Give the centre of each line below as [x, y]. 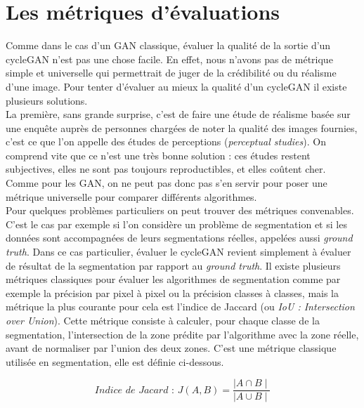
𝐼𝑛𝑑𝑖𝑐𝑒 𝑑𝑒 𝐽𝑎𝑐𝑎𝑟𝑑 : [134, 390]
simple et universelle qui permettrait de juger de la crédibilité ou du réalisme [171, 73]
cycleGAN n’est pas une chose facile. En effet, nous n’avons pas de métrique [169, 59]
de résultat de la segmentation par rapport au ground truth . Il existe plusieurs [173, 265]
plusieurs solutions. [47, 100]
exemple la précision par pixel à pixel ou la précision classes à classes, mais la [173, 292]
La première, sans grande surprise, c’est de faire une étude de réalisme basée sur [178, 114]
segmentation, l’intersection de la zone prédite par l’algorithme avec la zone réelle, [182, 334]
